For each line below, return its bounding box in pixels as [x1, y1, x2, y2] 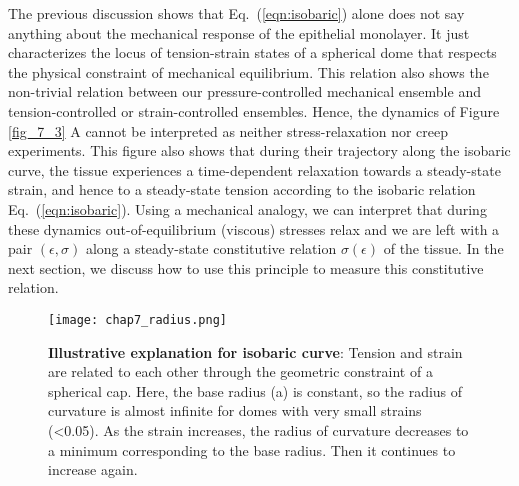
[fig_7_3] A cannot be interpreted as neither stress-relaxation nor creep [8, 120, 449, 141]
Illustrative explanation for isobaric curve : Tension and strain [48, 341, 463, 362]
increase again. [48, 459, 138, 480]
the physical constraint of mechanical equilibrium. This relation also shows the [8, 61, 489, 82]
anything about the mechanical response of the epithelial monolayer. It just [8, 22, 470, 43]
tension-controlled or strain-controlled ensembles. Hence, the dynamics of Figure [8, 100, 500, 121]
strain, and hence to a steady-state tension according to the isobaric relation [8, 179, 476, 200]
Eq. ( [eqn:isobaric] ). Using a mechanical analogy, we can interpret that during [8, 198, 487, 219]
